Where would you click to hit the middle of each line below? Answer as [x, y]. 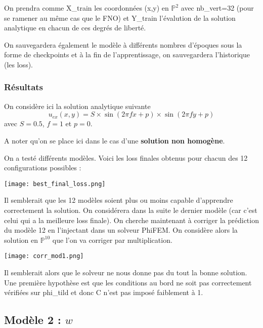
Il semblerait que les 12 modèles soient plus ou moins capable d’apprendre [119, 200]
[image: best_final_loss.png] [55, 184]
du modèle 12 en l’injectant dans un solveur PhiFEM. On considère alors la [121, 230]
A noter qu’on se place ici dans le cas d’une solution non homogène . [115, 140]
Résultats [24, 87]
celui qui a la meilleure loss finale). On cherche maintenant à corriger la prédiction [131, 220]
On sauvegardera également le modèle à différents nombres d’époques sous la [123, 44]
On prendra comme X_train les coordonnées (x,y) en [86, 8]
